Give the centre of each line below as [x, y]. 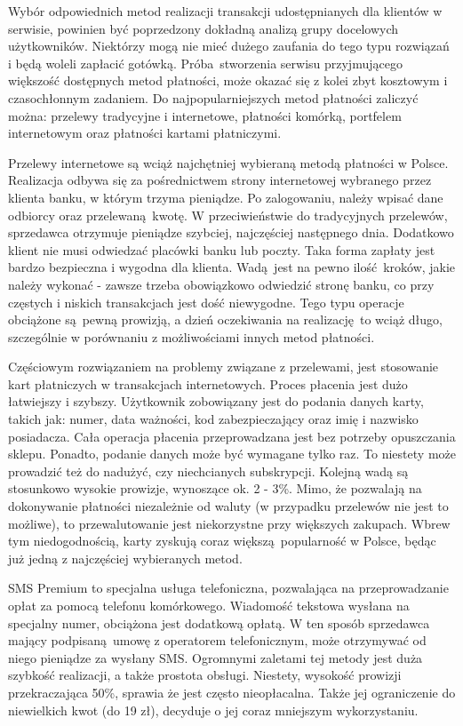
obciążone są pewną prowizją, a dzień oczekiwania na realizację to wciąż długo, [225, 319]
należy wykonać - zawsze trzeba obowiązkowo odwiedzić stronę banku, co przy [221, 284]
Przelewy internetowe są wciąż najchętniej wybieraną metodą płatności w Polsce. [228, 162]
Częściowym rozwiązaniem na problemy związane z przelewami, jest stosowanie [224, 367]
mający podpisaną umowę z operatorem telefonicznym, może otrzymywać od [217, 640]
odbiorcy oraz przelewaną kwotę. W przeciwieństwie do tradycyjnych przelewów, [228, 215]
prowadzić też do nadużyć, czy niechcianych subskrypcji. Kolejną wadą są [208, 471]
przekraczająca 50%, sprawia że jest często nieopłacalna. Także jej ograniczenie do [232, 692]
